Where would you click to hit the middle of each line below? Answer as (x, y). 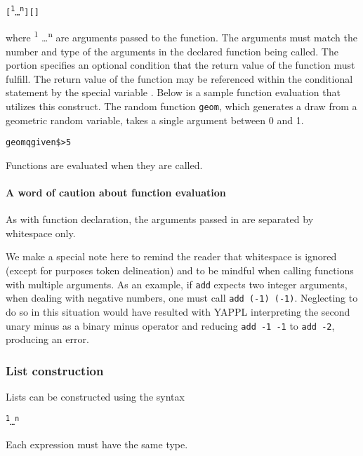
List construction (55, 370)
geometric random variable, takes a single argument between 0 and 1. (155, 120)
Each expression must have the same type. (97, 444)
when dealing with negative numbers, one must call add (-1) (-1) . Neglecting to (182, 298)
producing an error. (47, 339)
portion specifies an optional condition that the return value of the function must (180, 65)
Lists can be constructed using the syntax (95, 396)
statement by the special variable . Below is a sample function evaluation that (173, 92)
